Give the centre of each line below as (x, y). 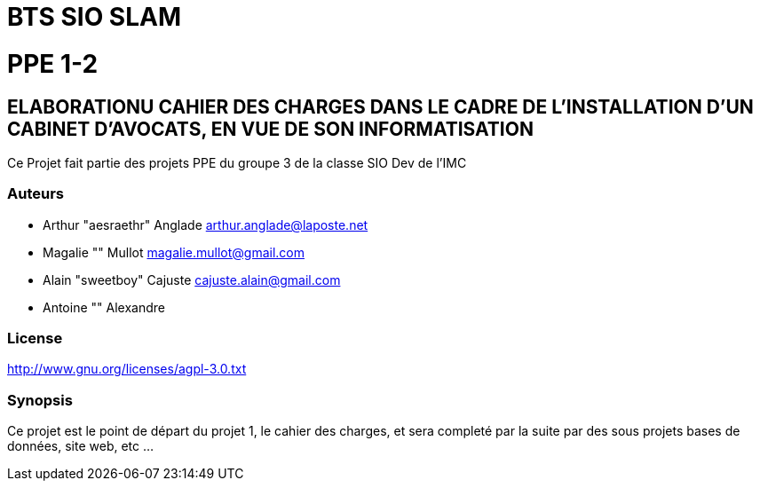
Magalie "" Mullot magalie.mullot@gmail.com (174, 252)
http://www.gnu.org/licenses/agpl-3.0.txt (127, 369)
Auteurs (36, 194)
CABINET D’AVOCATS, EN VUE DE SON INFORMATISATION (270, 129)
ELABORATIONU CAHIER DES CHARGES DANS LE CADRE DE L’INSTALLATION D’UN (380, 106)
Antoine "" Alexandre (104, 307)
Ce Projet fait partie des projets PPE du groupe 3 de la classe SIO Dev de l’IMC (237, 162)
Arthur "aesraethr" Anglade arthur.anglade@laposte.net (206, 224)
